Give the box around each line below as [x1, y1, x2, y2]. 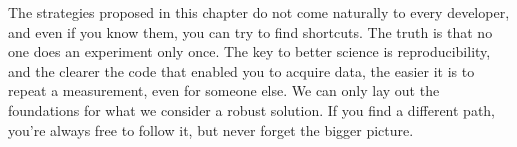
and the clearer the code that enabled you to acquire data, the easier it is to [8, 60, 475, 81]
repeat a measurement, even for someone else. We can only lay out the [8, 80, 440, 101]
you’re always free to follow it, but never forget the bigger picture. [8, 119, 414, 140]
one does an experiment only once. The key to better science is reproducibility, [8, 41, 491, 62]
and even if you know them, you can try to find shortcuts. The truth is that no [8, 21, 493, 42]
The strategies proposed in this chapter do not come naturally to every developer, [8, 2, 510, 22]
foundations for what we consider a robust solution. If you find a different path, [8, 99, 496, 120]
